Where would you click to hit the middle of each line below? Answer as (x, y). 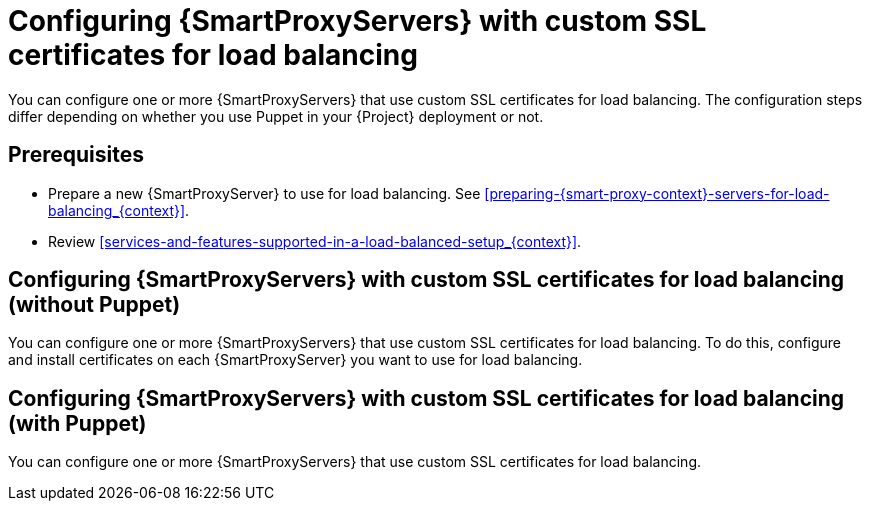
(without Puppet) (94, 305)
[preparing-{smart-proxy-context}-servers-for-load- (657, 193)
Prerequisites (76, 155)
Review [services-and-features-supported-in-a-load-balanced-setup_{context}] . (315, 241)
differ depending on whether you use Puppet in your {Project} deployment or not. (276, 116)
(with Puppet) (77, 423)
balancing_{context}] (117, 210)
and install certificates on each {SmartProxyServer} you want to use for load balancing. (295, 360)
